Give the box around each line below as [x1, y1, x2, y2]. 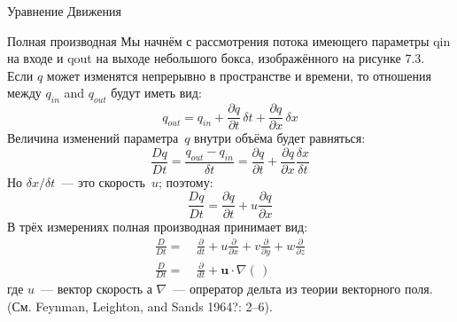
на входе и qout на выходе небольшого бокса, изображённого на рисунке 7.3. [7, 49, 425, 67]
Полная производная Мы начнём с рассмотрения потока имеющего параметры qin [7, 31, 451, 50]
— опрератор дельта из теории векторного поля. [173, 279, 433, 298]
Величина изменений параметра [7, 129, 179, 147]
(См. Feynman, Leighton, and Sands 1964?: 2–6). [7, 296, 273, 315]
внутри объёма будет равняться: [194, 129, 366, 147]
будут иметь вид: [111, 83, 202, 102]
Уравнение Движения [7, 2, 121, 20]
